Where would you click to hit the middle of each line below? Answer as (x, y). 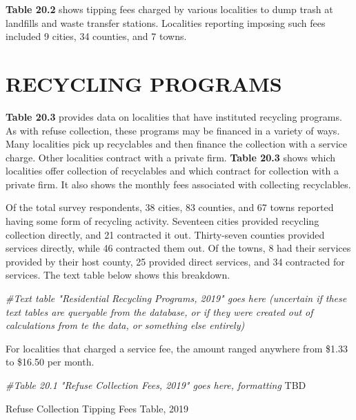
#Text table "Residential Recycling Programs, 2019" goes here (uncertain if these (176, 298)
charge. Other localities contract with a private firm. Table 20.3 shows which (171, 157)
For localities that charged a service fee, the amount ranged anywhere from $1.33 (177, 348)
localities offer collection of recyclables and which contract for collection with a (172, 171)
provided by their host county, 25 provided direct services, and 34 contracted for (175, 261)
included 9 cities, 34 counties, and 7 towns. (96, 36)
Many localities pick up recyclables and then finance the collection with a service (176, 144)
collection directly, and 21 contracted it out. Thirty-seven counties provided (165, 234)
